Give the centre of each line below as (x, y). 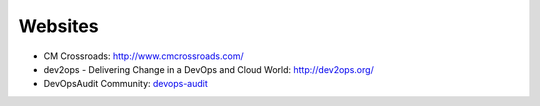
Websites (58, 26)
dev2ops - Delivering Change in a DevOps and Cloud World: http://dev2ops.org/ (208, 69)
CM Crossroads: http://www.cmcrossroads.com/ (143, 56)
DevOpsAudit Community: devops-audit (126, 84)
